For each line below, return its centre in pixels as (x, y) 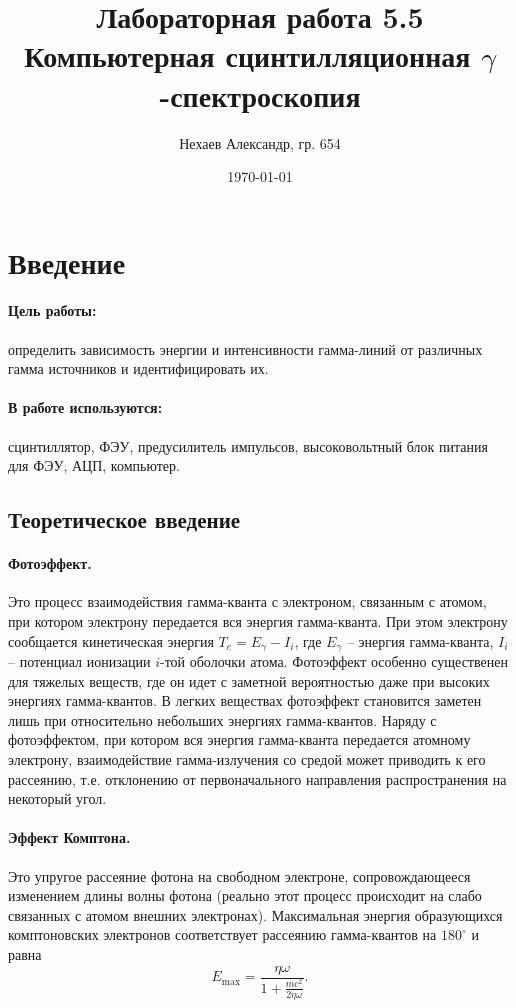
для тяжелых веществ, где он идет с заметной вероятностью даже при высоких (249, 680)
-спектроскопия (260, 94)
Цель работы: (52, 310)
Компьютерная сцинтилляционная (247, 55)
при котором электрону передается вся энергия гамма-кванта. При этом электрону (258, 621)
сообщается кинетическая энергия (111, 640)
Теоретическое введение (124, 519)
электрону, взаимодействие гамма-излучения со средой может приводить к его (247, 759)
